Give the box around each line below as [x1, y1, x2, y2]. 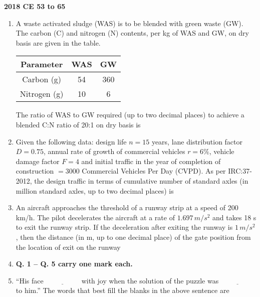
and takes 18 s [212, 212, 256, 222]
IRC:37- [228, 166, 252, 176]
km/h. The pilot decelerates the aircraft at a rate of [16, 212, 175, 222]
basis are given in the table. [16, 37, 101, 48]
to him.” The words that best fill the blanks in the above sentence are [16, 285, 229, 295]
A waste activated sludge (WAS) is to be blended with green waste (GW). [16, 18, 243, 28]
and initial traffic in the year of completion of [81, 156, 221, 166]
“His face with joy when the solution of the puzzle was [16, 275, 219, 285]
